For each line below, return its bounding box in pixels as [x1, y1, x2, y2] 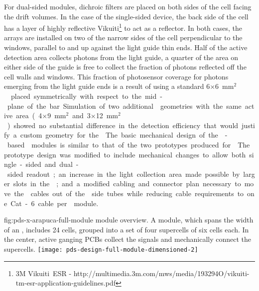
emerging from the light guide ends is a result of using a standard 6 [4, 81, 210, 91]
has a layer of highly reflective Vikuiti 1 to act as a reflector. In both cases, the [4, 21, 242, 33]
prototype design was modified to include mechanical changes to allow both [4, 149, 246, 159]
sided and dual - [25, 159, 79, 169]
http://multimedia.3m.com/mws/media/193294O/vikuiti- [73, 268, 250, 278]
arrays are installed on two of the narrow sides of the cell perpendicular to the [4, 32, 243, 43]
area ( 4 [16, 110, 42, 121]
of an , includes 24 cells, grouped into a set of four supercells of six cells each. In [4, 224, 249, 234]
